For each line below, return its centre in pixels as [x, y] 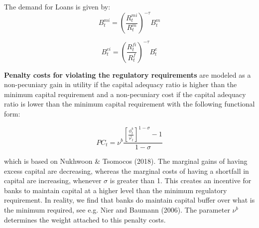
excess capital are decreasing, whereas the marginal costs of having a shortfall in [127, 171]
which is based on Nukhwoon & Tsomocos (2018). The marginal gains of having [126, 161]
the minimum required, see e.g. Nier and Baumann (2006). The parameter [117, 210]
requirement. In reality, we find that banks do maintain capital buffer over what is [129, 200]
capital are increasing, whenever [53, 180]
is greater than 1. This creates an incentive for [181, 180]
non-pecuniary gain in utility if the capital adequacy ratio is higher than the [121, 84]
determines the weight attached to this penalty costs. [85, 219]
